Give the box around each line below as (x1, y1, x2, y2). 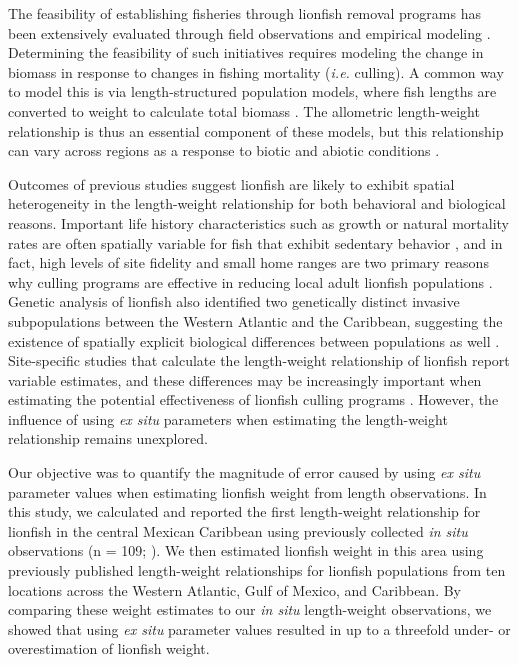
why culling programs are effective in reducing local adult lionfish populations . (8, 271, 493, 292)
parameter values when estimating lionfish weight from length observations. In (8, 481, 487, 502)
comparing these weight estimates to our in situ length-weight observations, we (8, 599, 492, 620)
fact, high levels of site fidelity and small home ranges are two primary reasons (8, 252, 489, 273)
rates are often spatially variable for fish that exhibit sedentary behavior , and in (8, 232, 503, 253)
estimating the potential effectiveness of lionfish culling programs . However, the (8, 389, 499, 410)
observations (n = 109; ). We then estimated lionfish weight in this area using (8, 540, 484, 561)
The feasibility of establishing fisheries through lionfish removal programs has (8, 3, 481, 23)
